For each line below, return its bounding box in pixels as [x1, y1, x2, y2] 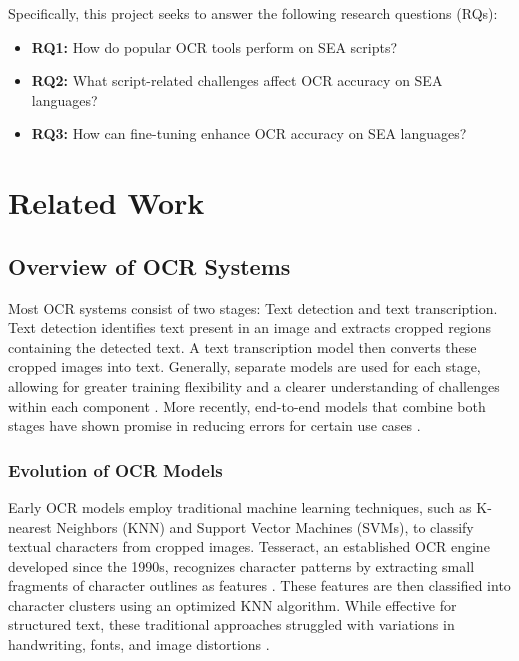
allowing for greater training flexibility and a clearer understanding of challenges [8, 375, 500, 396]
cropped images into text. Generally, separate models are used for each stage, [8, 356, 481, 377]
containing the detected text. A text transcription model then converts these [8, 336, 477, 357]
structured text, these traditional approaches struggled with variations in [8, 614, 455, 635]
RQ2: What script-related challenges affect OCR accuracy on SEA [31, 70, 443, 91]
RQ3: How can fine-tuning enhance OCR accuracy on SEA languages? [31, 123, 467, 144]
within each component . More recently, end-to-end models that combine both [8, 395, 486, 416]
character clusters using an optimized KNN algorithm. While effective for [8, 594, 457, 615]
